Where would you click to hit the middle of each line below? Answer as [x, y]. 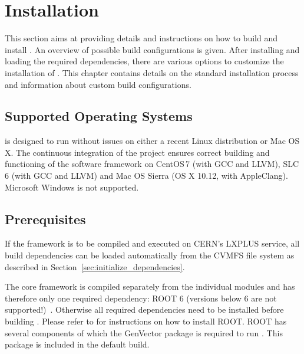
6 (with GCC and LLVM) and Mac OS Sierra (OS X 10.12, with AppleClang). [146, 176]
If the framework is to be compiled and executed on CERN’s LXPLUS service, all [152, 243]
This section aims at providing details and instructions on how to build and [141, 38]
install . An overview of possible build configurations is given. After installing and [152, 49]
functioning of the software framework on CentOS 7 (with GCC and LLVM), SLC [152, 164]
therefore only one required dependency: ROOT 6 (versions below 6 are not [141, 298]
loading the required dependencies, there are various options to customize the [144, 61]
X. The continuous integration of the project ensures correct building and [137, 152]
